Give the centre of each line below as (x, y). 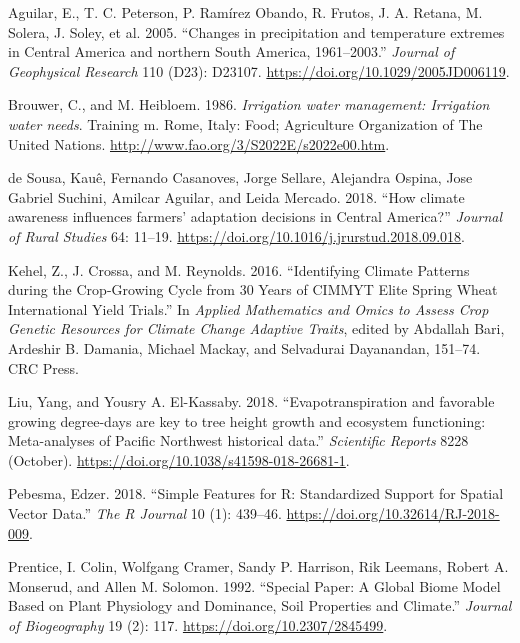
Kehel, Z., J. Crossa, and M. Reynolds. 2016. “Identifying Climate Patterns (239, 269)
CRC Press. (43, 367)
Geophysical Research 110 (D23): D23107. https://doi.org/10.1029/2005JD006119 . (259, 70)
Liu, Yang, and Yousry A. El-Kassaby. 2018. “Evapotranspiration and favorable (251, 401)
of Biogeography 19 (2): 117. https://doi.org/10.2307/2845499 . (198, 625)
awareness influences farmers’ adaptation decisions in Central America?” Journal (255, 216)
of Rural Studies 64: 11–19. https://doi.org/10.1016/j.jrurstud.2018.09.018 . (236, 235)
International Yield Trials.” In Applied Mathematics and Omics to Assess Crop (248, 308)
